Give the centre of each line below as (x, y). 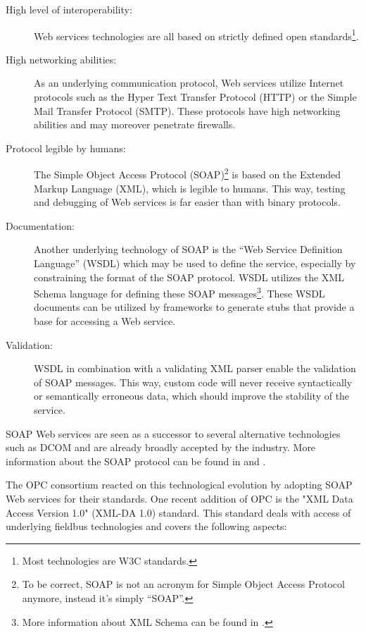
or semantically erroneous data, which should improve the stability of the (192, 396)
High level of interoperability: (69, 9)
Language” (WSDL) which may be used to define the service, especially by (195, 263)
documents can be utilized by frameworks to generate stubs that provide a (194, 307)
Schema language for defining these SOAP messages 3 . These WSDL (179, 292)
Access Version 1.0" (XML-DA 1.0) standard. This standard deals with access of (178, 512)
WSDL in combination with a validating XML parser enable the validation (195, 368)
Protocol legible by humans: (66, 148)
